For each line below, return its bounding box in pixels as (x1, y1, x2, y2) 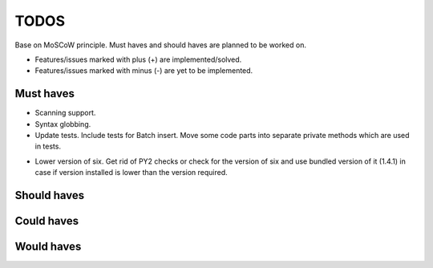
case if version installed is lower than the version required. (34, 168, 228, 177)
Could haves (14, 214, 79, 228)
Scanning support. (34, 108, 96, 118)
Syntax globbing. (34, 119, 91, 128)
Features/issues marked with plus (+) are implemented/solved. (34, 55, 242, 64)
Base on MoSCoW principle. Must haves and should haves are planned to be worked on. (14, 40, 306, 50)
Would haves (14, 240, 82, 254)
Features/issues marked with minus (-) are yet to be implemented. (34, 66, 253, 75)
